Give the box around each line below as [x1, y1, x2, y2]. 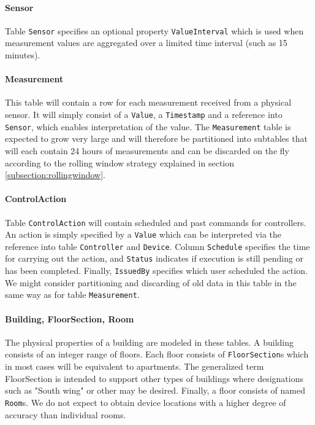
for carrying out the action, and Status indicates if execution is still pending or [5, 252, 304, 265]
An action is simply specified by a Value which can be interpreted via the [5, 228, 282, 241]
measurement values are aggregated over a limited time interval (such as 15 [5, 36, 287, 49]
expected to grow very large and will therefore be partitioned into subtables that [5, 132, 308, 145]
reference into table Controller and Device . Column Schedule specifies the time [5, 240, 310, 252]
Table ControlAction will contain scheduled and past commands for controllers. [5, 216, 306, 228]
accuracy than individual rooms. [5, 408, 126, 421]
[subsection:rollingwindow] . [5, 168, 105, 181]
